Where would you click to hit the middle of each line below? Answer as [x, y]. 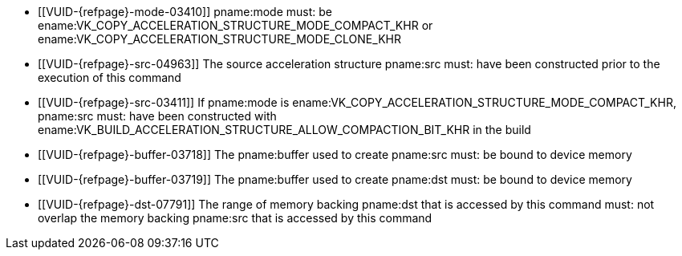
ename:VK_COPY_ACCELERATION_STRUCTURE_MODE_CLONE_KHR [219, 39]
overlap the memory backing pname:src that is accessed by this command [235, 218]
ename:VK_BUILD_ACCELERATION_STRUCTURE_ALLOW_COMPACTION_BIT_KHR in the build [284, 130]
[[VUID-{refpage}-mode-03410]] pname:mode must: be [185, 12]
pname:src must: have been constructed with [157, 116]
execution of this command [110, 77]
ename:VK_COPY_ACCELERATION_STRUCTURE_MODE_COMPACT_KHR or [235, 25]
